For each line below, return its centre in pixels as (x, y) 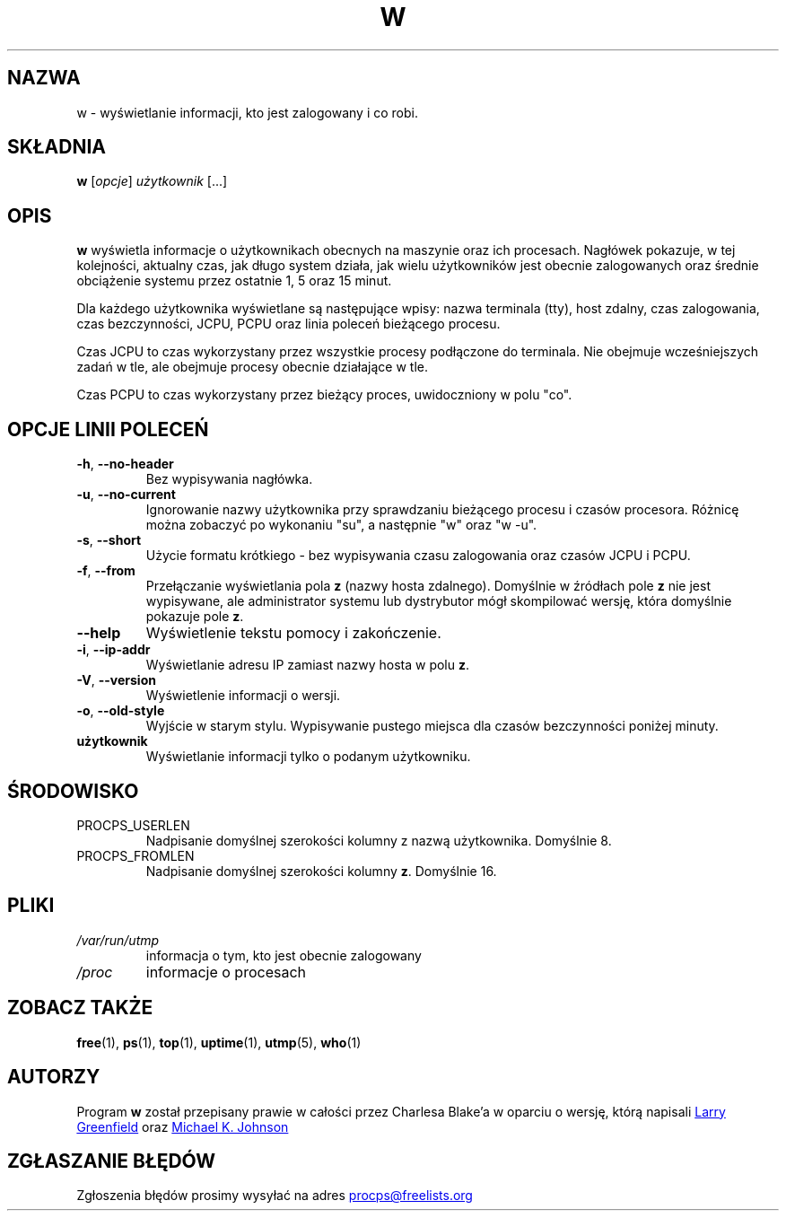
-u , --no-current (126, 495)
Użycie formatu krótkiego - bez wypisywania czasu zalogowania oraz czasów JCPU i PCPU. (418, 556)
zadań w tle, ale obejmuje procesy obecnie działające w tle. (252, 367)
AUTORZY (54, 1077)
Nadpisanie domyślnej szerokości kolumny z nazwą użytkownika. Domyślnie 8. (379, 840)
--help (99, 633)
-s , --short (109, 540)
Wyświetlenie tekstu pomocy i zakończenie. (293, 633)
